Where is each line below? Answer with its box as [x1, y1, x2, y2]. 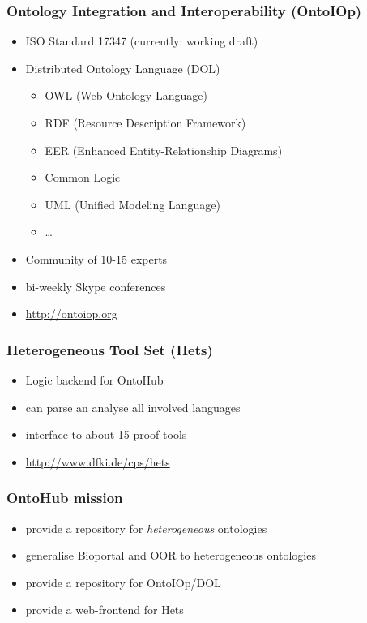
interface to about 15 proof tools [25, 426, 187, 443]
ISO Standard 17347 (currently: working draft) [25, 32, 258, 49]
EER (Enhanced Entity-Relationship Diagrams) [45, 141, 283, 158]
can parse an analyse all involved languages [25, 398, 241, 415]
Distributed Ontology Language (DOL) [25, 59, 220, 76]
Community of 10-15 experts [25, 250, 168, 267]
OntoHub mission [6, 488, 123, 508]
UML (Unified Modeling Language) [45, 195, 220, 213]
